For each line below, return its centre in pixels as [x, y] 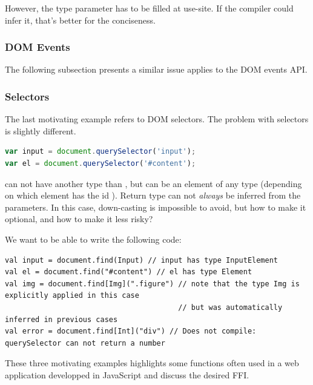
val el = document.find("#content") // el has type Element [129, 272]
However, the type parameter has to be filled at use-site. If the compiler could [149, 8]
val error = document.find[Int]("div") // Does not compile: [131, 331]
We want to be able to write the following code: [93, 239]
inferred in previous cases [61, 319]
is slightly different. [41, 130]
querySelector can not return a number [85, 343]
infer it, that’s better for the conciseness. [80, 20]
